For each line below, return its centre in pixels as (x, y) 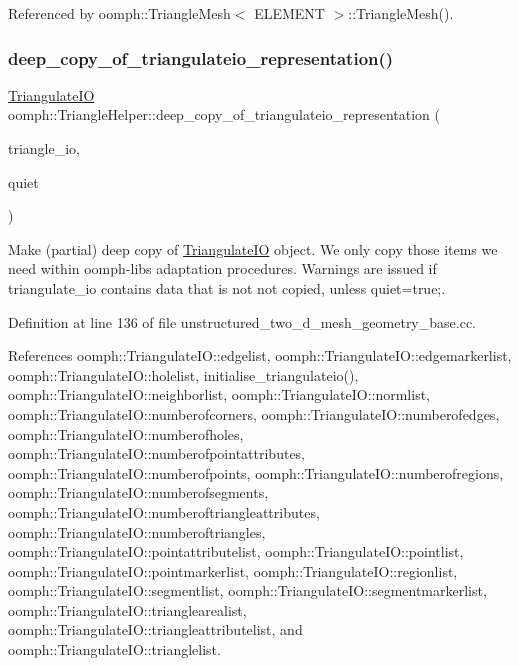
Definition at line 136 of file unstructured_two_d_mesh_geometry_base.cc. (242, 321)
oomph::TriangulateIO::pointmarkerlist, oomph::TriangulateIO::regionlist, (233, 570)
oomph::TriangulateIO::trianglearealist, (127, 609)
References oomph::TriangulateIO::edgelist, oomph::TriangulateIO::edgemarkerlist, (260, 355)
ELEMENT (289, 13)
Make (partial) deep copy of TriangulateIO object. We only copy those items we (253, 248)
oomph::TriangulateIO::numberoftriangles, (137, 531)
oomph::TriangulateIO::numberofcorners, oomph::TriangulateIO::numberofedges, (254, 413)
